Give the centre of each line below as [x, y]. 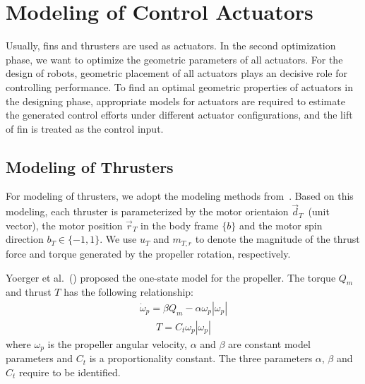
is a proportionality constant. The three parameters [201, 358]
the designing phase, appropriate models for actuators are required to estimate [175, 101]
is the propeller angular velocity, [117, 343]
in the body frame [180, 225]
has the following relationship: [128, 292]
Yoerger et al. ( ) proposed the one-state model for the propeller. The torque [171, 277]
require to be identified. [70, 372]
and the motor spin [281, 225]
